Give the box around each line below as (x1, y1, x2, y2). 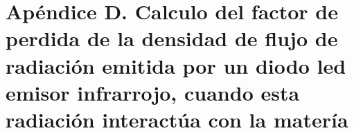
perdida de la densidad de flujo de (6, 24, 338, 52)
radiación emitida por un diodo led (6, 51, 346, 79)
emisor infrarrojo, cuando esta (6, 78, 300, 106)
